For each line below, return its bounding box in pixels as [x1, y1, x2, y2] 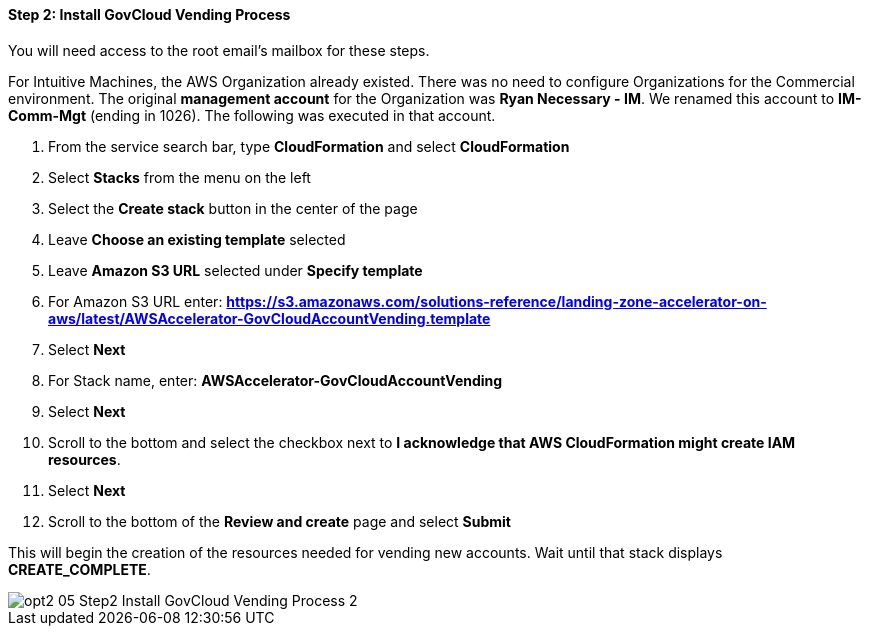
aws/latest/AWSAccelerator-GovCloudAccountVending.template [48, 309, 491, 327]
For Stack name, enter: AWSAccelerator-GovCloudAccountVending [48, 371, 503, 389]
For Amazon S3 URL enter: [48, 292, 223, 310]
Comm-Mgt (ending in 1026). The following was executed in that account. [8, 106, 496, 124]
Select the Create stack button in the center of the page [48, 199, 418, 217]
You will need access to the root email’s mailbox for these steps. [8, 41, 430, 59]
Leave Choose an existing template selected [48, 230, 346, 248]
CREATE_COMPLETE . [8, 560, 151, 578]
